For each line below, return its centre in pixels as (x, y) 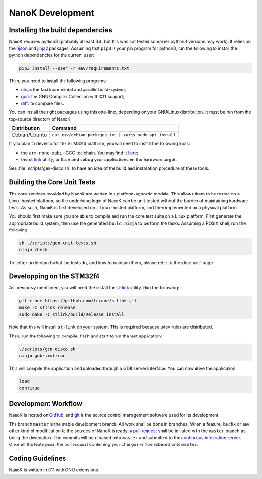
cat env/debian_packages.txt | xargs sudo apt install (114, 134)
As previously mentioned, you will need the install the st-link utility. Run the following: (94, 288)
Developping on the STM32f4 (54, 276)
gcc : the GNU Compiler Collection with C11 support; (73, 96)
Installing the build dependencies (61, 30)
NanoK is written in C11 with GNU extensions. (54, 470)
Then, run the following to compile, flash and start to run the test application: (86, 336)
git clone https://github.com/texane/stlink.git (78, 301)
